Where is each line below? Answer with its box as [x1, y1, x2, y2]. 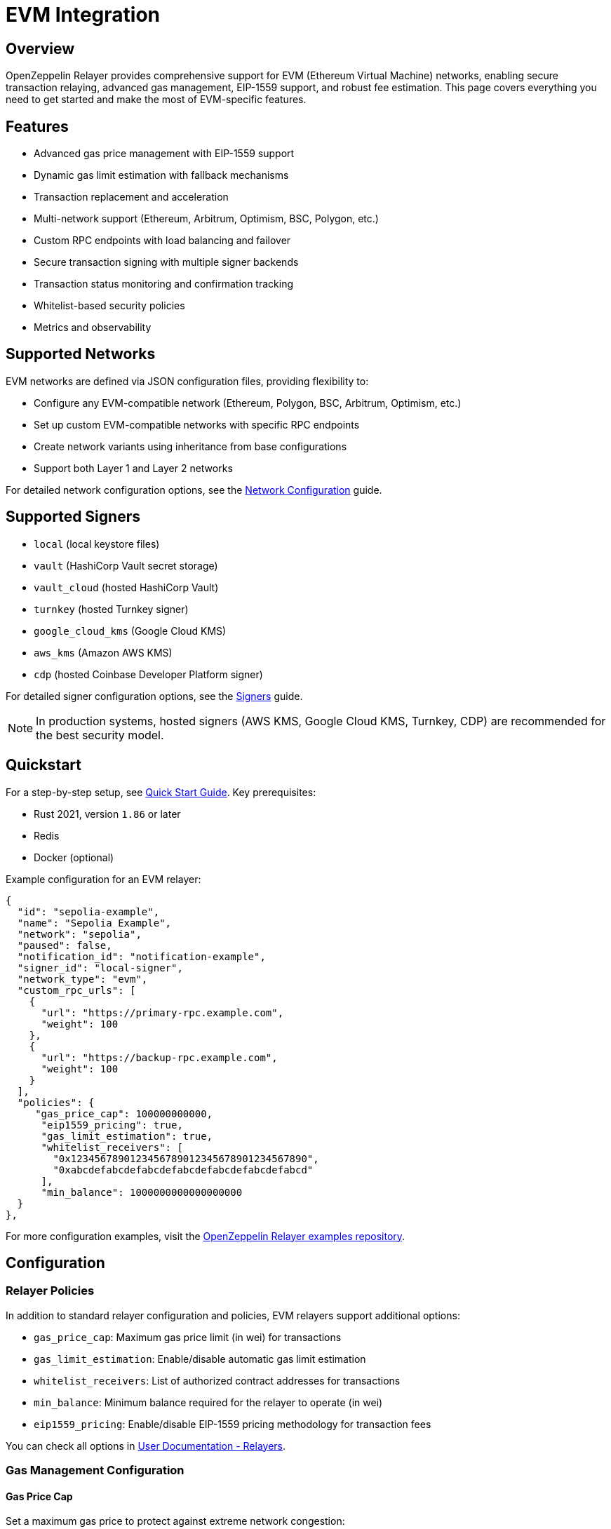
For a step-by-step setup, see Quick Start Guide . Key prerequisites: [6, 786, 316, 798]
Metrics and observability [34, 321, 152, 334]
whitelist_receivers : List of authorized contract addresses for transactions [34, 1374, 401, 1387]
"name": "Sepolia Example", [17, 917, 172, 929]
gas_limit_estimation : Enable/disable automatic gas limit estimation [34, 1352, 366, 1365]
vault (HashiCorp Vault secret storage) [34, 559, 218, 572]
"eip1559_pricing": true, [41, 1119, 183, 1131]
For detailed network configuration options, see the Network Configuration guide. [6, 483, 382, 496]
